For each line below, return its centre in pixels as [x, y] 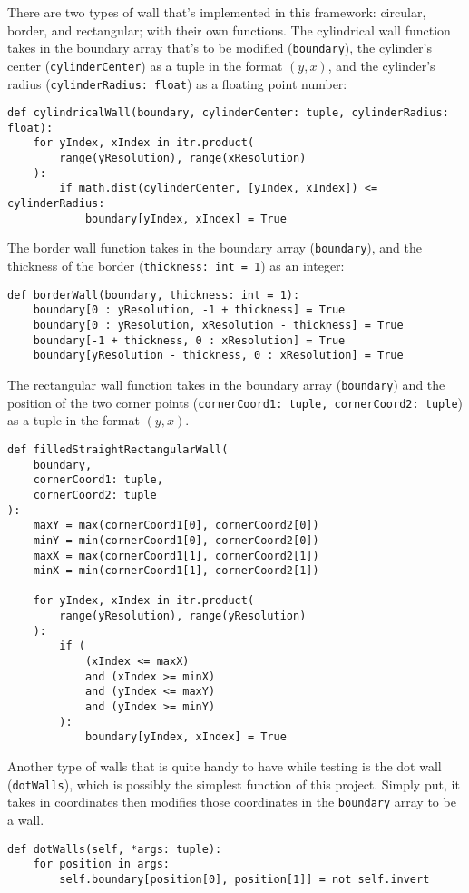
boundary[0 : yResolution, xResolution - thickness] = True [218, 326]
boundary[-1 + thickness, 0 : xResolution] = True [189, 340]
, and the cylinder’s [381, 65]
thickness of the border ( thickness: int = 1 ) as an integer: [176, 266]
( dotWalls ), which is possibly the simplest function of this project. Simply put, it [234, 784]
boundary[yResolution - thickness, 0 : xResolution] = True [218, 356]
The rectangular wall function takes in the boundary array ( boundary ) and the [226, 384]
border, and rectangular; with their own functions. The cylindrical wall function [229, 30]
